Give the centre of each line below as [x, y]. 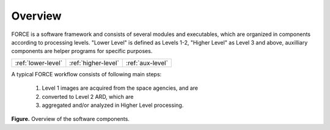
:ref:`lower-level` [39, 63]
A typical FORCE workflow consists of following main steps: [86, 74]
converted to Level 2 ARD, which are [88, 96]
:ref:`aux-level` [147, 63]
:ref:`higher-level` [94, 63]
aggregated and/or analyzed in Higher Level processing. [113, 105]
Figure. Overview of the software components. [70, 119]
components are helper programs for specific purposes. [82, 51]
